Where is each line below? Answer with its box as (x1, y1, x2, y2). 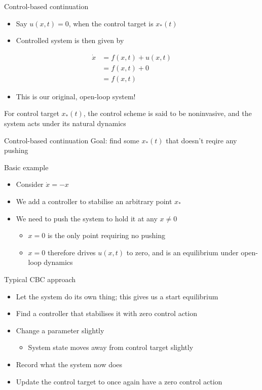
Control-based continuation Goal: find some (4, 135, 139, 145)
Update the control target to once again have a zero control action (16, 376, 222, 386)
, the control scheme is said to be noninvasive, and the (83, 108, 252, 119)
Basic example (4, 162, 49, 172)
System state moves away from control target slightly (28, 342, 194, 353)
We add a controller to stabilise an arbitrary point (16, 196, 172, 207)
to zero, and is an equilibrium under (126, 247, 239, 257)
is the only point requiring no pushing (47, 230, 165, 241)
